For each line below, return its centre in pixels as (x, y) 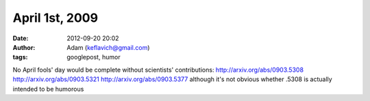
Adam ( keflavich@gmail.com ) (108, 47)
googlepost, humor (94, 57)
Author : (24, 47)
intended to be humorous (48, 89)
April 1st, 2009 (56, 18)
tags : (20, 57)
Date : (21, 38)
